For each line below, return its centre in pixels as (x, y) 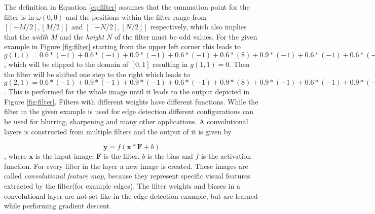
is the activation (226, 156)
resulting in (170, 64)
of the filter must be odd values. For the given (186, 36)
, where (15, 156)
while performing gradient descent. (58, 206)
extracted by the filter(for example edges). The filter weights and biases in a (122, 185)
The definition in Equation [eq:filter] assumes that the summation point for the (127, 7)
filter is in (19, 16)
